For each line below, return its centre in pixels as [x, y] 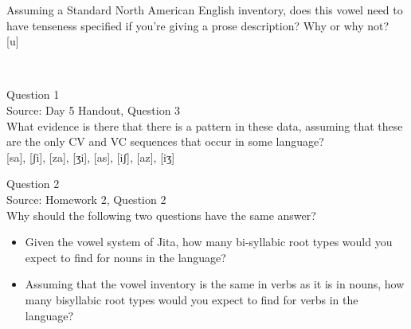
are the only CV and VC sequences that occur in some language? [165, 141]
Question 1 [33, 94]
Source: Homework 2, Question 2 [86, 199]
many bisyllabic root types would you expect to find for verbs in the [192, 299]
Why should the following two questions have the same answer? [161, 215]
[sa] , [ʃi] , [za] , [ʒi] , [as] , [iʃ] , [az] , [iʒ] [91, 157]
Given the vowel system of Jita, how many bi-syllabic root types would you [209, 242]
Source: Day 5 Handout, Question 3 [94, 110]
